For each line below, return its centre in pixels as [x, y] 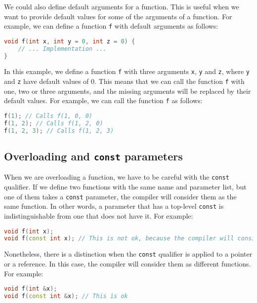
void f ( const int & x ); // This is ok [66, 296]
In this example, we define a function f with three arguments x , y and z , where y [127, 71]
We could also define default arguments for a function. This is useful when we [122, 6]
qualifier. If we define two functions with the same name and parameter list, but [125, 187]
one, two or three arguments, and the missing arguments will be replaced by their [128, 91]
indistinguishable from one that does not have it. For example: [99, 216]
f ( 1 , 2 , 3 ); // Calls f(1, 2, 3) [59, 131]
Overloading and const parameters [93, 156]
